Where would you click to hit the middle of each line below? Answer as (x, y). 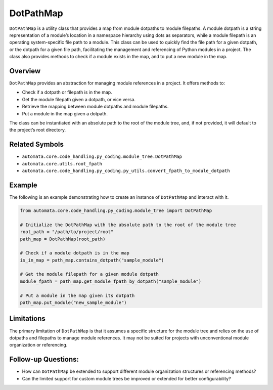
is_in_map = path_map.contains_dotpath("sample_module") (92, 260)
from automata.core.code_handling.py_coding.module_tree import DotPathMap (116, 210)
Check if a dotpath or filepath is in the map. (67, 92)
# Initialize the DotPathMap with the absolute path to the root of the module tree (128, 225)
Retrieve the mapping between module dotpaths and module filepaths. (95, 107)
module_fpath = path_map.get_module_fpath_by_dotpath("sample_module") (111, 281)
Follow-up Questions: (44, 359)
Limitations (27, 319)
